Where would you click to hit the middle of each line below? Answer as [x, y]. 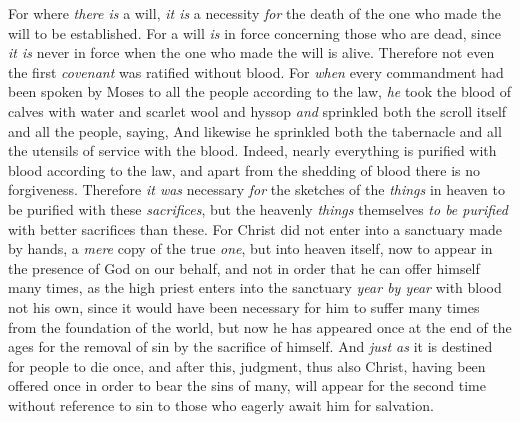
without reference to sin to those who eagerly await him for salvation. [221, 404]
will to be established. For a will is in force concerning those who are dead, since [254, 32]
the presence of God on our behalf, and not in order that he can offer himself [244, 267]
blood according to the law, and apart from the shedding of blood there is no [244, 169]
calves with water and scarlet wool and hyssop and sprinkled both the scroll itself [257, 110]
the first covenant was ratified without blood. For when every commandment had [256, 71]
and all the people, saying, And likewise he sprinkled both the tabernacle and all [255, 130]
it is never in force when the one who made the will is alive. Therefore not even [251, 52]
